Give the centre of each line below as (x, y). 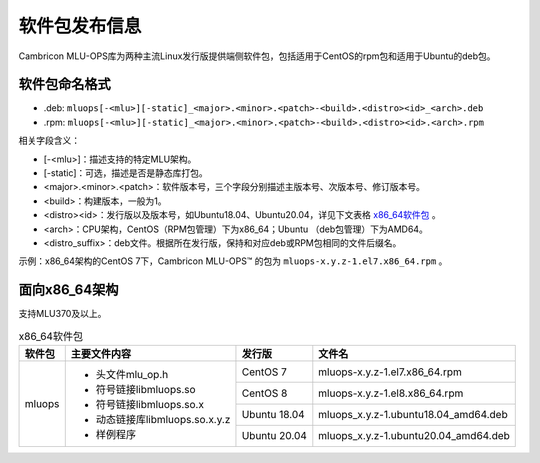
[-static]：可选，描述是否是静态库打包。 (126, 173)
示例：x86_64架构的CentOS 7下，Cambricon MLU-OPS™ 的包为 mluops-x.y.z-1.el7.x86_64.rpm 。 (233, 261)
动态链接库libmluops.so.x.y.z (163, 420)
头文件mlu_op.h (132, 375)
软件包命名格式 (64, 84)
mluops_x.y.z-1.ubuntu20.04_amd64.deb (414, 436)
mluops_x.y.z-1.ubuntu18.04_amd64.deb (413, 415)
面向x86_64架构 (68, 290)
